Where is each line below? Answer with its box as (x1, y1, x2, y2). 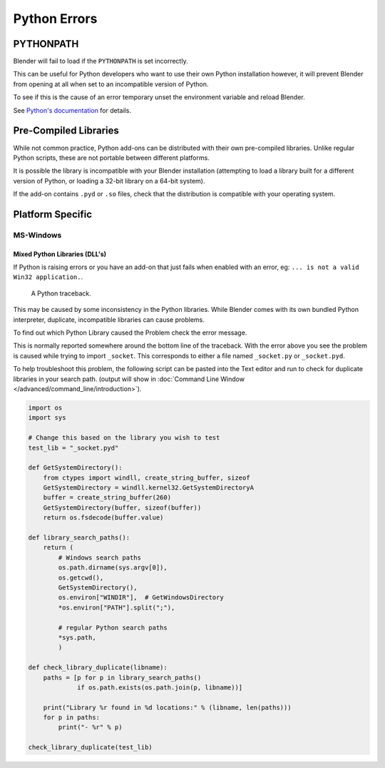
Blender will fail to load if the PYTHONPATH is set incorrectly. (13, 57, 188, 66)
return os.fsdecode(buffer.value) (43, 514, 164, 522)
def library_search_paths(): (28, 534, 130, 542)
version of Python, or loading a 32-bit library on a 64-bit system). (13, 176, 205, 185)
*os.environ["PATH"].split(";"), (58, 603, 175, 612)
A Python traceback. (31, 289, 92, 298)
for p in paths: (43, 714, 100, 722)
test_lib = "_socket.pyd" (28, 443, 119, 452)
